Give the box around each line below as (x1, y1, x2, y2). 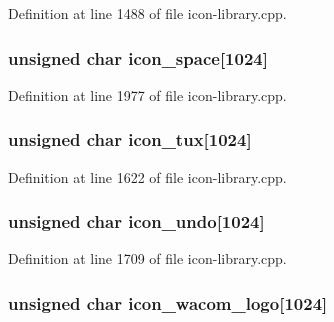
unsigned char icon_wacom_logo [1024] (8, 290, 328, 315)
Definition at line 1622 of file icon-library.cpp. (8, 166, 287, 187)
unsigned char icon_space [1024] (8, 45, 268, 70)
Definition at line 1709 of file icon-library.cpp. (8, 248, 287, 269)
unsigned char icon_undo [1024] (8, 209, 265, 234)
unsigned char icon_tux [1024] (8, 127, 252, 152)
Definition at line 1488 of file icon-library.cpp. (8, 3, 287, 23)
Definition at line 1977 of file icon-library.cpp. (8, 84, 287, 105)
